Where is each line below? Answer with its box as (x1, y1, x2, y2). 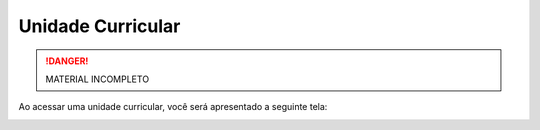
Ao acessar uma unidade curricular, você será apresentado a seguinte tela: (18, 101, 328, 113)
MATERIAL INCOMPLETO (45, 73, 150, 85)
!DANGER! (45, 55, 89, 67)
